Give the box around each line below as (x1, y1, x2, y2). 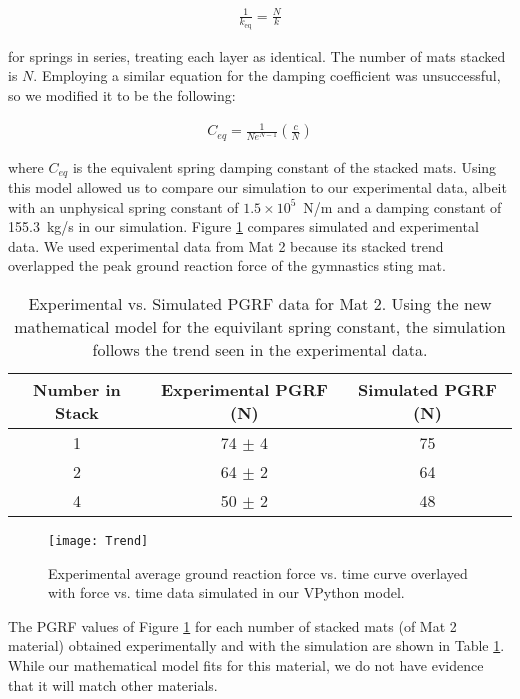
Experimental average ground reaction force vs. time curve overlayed (48, 562, 468, 583)
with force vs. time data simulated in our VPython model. (48, 582, 405, 603)
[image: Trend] (48, 533, 149, 548)
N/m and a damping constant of (303, 196, 502, 217)
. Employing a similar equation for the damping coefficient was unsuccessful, (33, 65, 501, 86)
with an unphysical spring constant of (8, 196, 239, 217)
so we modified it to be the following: (8, 84, 236, 105)
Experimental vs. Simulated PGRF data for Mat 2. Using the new (28, 291, 492, 315)
